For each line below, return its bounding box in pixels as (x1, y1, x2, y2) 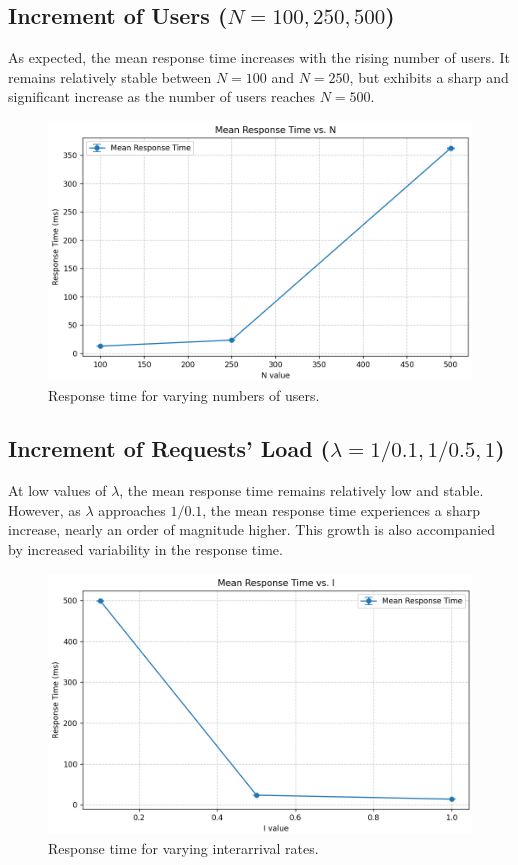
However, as (8, 499, 81, 520)
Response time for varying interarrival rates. (48, 837, 319, 858)
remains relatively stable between (8, 66, 212, 87)
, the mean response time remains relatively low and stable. (119, 480, 484, 501)
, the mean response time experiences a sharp (202, 499, 480, 520)
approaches (98, 499, 166, 520)
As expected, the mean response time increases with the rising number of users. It (8, 47, 511, 68)
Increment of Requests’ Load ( (8, 433, 330, 464)
